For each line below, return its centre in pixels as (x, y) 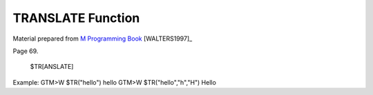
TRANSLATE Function (76, 18)
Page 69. (26, 51)
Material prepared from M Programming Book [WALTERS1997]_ (103, 39)
